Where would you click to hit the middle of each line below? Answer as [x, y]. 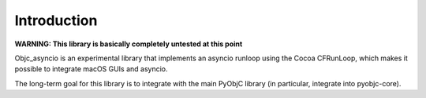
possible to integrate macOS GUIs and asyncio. [92, 69]
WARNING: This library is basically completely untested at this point [129, 44]
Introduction [56, 20]
